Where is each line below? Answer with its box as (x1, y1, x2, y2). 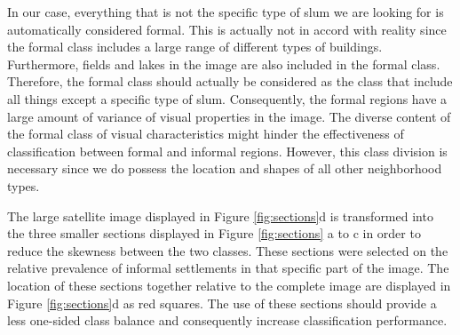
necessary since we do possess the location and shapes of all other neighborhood (7, 159, 442, 178)
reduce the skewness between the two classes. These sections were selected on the (7, 241, 448, 259)
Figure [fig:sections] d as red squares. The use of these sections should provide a (7, 293, 437, 312)
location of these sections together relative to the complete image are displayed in (7, 275, 451, 294)
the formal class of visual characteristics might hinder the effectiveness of (7, 124, 404, 143)
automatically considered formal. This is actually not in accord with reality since (7, 20, 447, 38)
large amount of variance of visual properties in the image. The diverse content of (7, 107, 451, 125)
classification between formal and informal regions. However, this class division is (7, 141, 448, 160)
